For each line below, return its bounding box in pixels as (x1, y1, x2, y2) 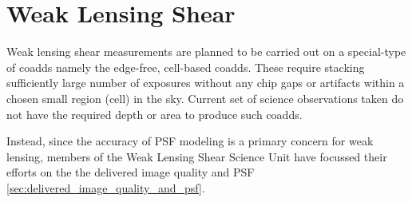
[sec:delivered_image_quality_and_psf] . (6, 179, 205, 196)
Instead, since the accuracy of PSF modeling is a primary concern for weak (6, 133, 374, 149)
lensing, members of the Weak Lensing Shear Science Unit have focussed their (6, 148, 387, 164)
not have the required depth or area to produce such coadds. (6, 105, 303, 122)
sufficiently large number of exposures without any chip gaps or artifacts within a (6, 74, 405, 91)
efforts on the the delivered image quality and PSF (6, 164, 255, 180)
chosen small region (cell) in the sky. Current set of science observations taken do (6, 89, 404, 106)
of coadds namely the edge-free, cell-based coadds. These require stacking (6, 58, 365, 75)
